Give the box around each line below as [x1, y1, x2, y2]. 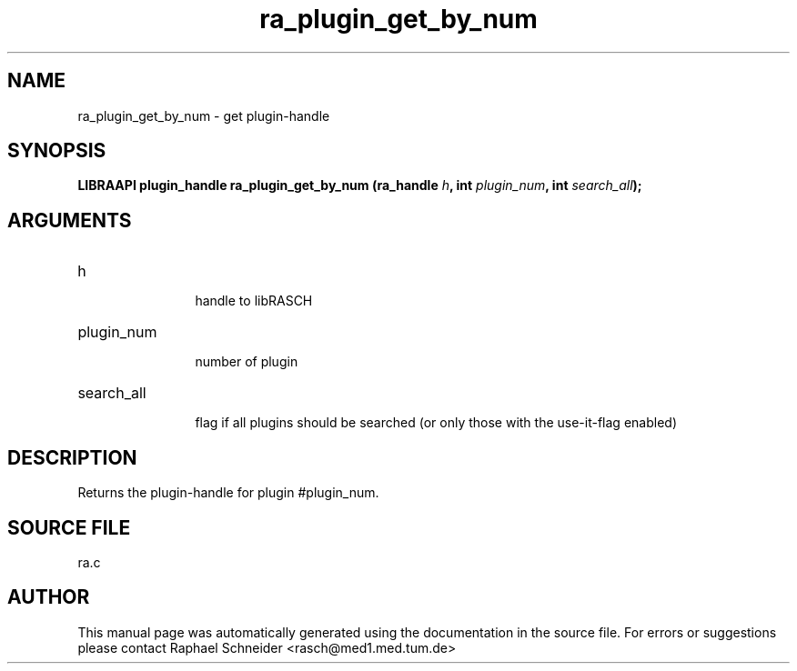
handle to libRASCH [195, 293, 313, 309]
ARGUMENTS [7, 208, 132, 232]
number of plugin [195, 354, 298, 370]
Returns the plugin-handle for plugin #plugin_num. [77, 485, 379, 501]
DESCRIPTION [7, 446, 137, 469]
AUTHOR [7, 586, 90, 609]
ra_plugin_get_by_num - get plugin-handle [77, 107, 330, 124]
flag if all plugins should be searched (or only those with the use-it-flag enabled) [195, 415, 677, 431]
